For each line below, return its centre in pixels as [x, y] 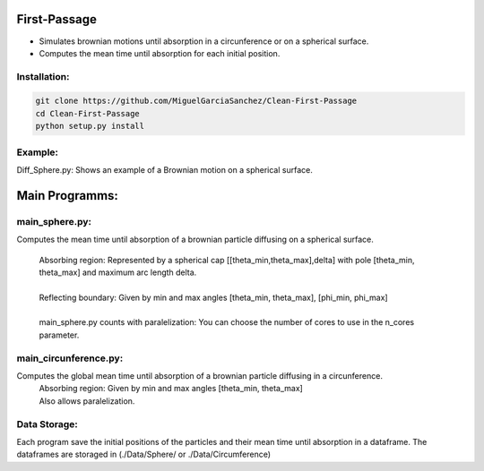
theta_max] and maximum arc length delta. [118, 272]
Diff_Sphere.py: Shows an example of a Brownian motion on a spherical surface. [164, 169]
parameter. [59, 335]
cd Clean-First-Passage [88, 113]
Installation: [43, 76]
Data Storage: [47, 424]
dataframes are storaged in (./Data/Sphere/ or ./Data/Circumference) [144, 454]
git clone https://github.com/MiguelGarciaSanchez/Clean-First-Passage [196, 101]
